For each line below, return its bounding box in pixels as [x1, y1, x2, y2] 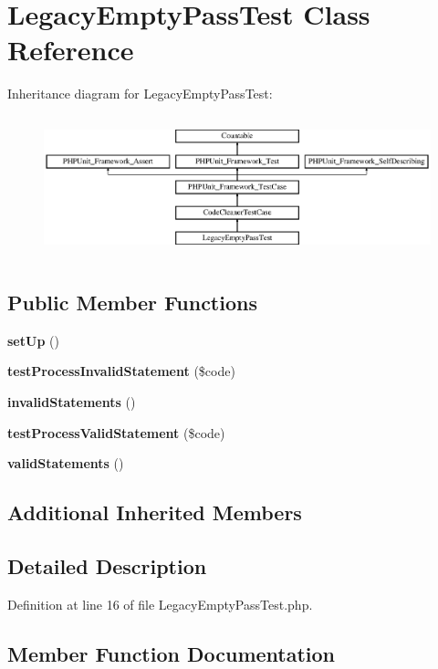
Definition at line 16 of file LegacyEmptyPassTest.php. [7, 594, 313, 613]
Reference [7, 31, 134, 68]
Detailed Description [7, 551, 207, 580]
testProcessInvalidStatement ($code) [7, 361, 235, 381]
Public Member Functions [7, 287, 257, 316]
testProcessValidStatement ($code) [7, 423, 225, 442]
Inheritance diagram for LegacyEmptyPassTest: [7, 84, 273, 103]
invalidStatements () [7, 392, 136, 411]
